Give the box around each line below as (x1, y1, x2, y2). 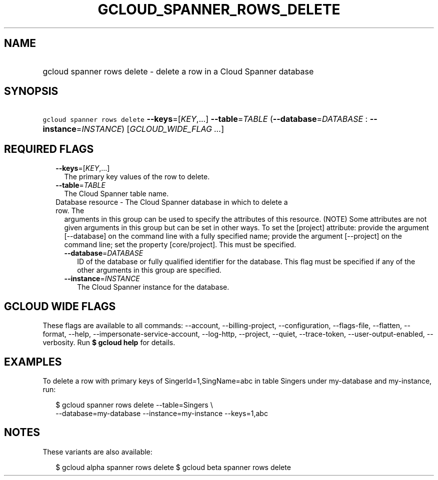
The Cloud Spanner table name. (64, 189, 169, 198)
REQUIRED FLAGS (4, 142, 94, 155)
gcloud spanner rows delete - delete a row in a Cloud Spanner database (42, 66, 314, 76)
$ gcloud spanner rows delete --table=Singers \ (55, 400, 213, 409)
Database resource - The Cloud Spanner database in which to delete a (55, 198, 288, 207)
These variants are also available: (42, 447, 152, 456)
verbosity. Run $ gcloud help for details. (42, 338, 175, 347)
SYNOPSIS (4, 85, 58, 98)
